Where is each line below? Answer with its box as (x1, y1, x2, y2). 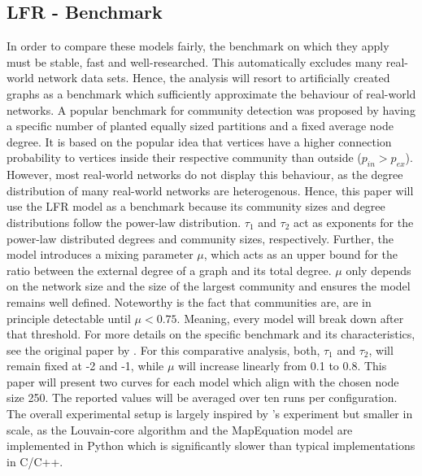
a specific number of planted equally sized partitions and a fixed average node (7, 117, 394, 134)
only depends (346, 261, 411, 278)
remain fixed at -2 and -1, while (7, 357, 164, 374)
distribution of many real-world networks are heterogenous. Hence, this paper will (7, 181, 414, 199)
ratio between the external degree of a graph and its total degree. (7, 261, 332, 278)
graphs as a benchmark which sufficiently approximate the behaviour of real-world (7, 85, 416, 102)
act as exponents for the (294, 213, 414, 230)
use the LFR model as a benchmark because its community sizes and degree (7, 198, 385, 215)
